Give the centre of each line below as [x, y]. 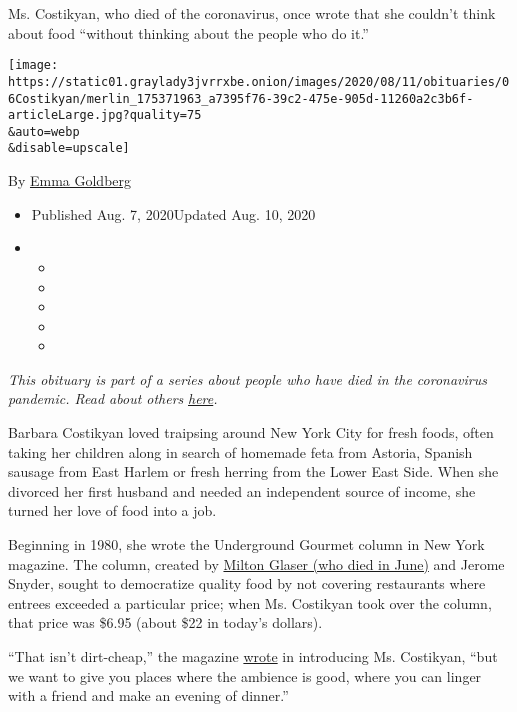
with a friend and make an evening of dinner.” [148, 695]
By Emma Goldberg [70, 180]
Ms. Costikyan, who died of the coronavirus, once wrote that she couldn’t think [252, 13]
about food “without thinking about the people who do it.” [188, 32]
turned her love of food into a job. [112, 510]
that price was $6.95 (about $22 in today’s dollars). [165, 622]
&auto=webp [44, 131]
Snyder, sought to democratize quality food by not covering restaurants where [247, 583]
